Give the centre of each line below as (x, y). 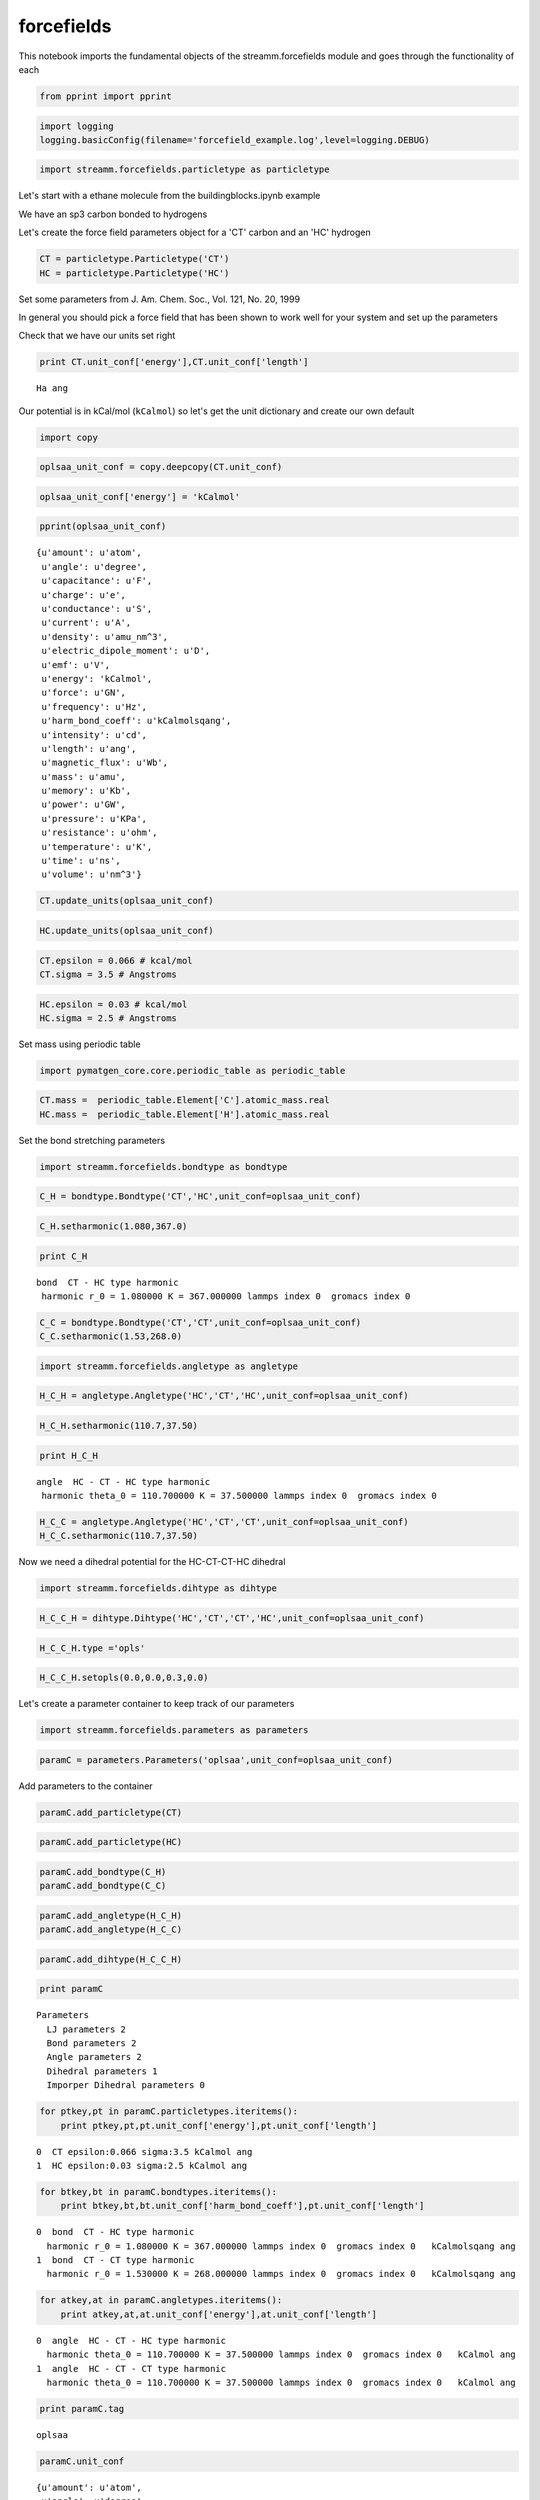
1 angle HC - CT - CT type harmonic (131, 2368)
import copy (69, 437)
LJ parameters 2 (86, 2029)
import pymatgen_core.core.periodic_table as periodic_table (192, 1070)
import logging (76, 126)
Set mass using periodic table (79, 1044)
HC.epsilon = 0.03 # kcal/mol (113, 1004)
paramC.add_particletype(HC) (111, 1842)
